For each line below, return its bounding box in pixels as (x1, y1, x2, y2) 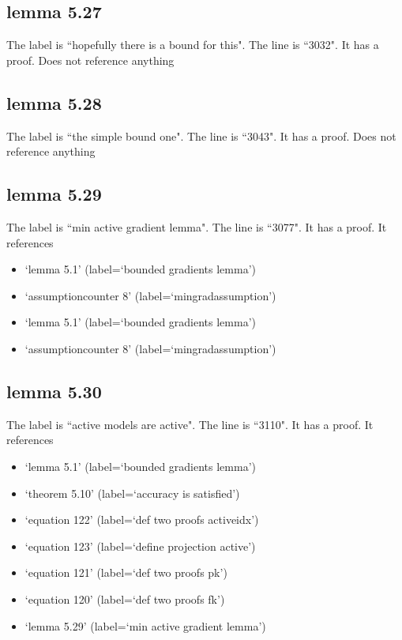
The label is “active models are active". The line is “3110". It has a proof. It (6, 416, 374, 432)
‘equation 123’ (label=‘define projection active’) (24, 537, 256, 554)
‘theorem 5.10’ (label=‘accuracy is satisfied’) (24, 484, 240, 501)
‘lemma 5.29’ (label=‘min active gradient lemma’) (24, 617, 266, 634)
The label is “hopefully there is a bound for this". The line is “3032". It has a (6, 36, 379, 53)
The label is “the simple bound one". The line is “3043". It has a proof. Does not (6, 127, 396, 144)
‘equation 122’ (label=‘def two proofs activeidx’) (24, 511, 259, 528)
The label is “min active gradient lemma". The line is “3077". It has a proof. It (6, 218, 387, 235)
